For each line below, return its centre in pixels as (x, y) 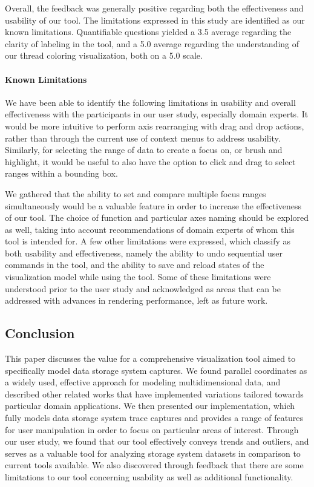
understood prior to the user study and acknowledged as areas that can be (143, 288)
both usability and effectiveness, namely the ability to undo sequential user (144, 253)
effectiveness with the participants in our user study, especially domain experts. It (157, 114)
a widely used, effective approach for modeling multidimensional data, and (143, 382)
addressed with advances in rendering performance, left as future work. (136, 300)
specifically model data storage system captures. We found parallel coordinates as (156, 370)
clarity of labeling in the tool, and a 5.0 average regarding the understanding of (152, 43)
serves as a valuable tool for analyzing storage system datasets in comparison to (153, 453)
